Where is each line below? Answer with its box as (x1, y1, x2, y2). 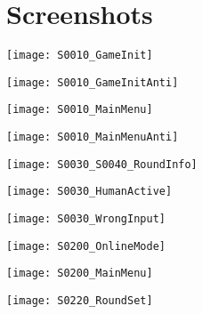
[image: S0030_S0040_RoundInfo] (6, 157, 198, 171)
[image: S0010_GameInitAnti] (6, 76, 179, 89)
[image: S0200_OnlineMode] (6, 239, 166, 253)
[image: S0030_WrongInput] (6, 213, 166, 226)
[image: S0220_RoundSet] (6, 294, 153, 308)
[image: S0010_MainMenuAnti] (6, 131, 179, 144)
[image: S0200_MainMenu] (6, 267, 153, 280)
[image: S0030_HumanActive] (6, 185, 173, 198)
